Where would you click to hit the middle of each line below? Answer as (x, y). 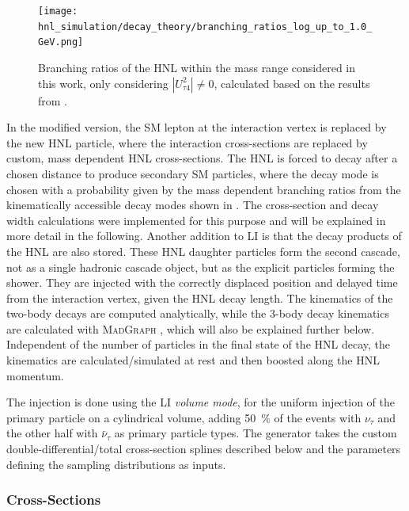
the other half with (52, 433)
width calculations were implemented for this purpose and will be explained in (196, 220)
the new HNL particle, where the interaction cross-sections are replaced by (187, 142)
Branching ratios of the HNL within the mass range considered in (197, 67)
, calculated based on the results (292, 83)
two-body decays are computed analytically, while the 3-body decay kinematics (198, 313)
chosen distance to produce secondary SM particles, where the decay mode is (193, 173)
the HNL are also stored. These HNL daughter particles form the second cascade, (203, 251)
